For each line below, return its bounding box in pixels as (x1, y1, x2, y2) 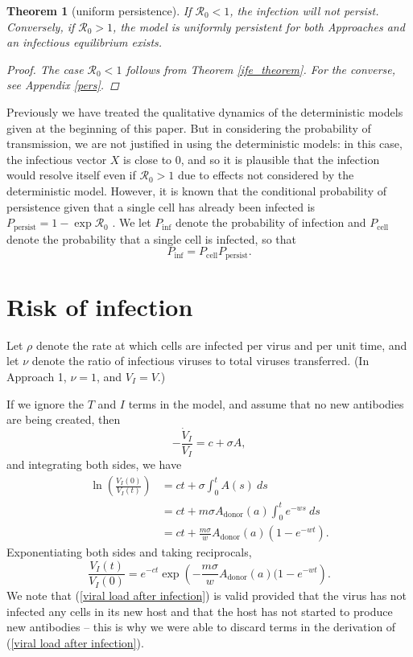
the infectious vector (6, 150, 107, 167)
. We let (112, 214, 151, 231)
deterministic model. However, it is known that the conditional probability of (6, 182, 387, 199)
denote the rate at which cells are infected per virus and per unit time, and (35, 336, 407, 353)
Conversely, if (6, 18, 75, 35)
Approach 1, (6, 368, 67, 384)
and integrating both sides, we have (6, 456, 182, 473)
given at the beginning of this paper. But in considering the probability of (6, 119, 371, 136)
